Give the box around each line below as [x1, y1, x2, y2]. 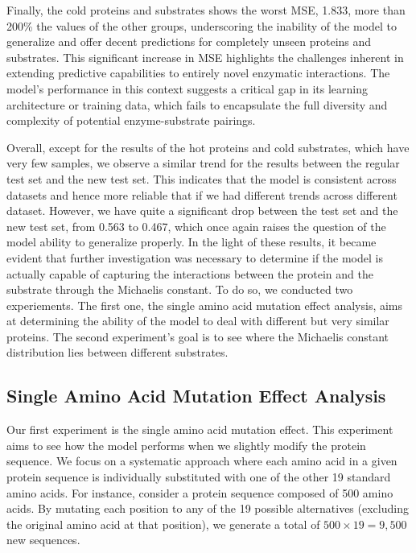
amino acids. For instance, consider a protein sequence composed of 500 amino [6, 484, 393, 501]
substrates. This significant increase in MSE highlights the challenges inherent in [6, 48, 404, 65]
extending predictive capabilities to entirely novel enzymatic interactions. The [6, 64, 390, 81]
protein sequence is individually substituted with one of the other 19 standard [6, 468, 391, 485]
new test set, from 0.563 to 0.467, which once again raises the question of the [6, 217, 386, 234]
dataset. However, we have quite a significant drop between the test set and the [6, 202, 398, 219]
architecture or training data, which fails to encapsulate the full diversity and [6, 96, 388, 113]
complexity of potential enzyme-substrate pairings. [6, 112, 256, 129]
